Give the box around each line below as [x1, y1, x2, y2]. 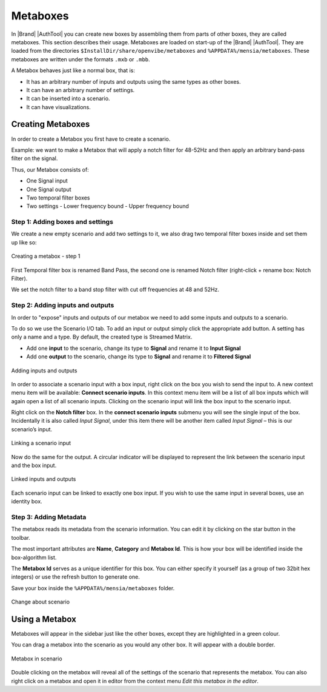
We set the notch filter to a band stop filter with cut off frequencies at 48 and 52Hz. [11, 286, 219, 294]
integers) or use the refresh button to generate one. [11, 573, 140, 580]
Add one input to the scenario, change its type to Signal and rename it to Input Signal [26, 344, 242, 352]
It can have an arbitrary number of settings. [26, 86, 135, 93]
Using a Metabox [11, 614, 77, 624]
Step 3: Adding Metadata [11, 512, 87, 521]
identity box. [11, 498, 42, 505]
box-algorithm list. [11, 554, 57, 561]
